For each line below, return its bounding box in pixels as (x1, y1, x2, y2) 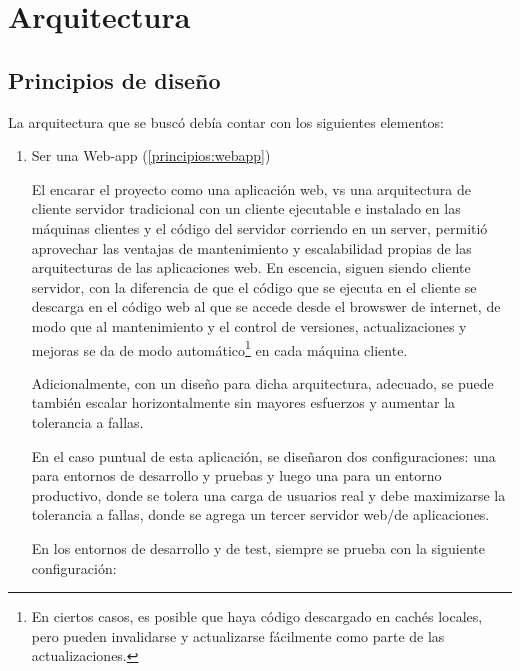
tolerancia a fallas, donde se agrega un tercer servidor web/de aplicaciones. (31, 504, 490, 525)
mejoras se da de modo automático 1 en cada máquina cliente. (31, 336, 408, 360)
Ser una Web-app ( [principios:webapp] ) (31, 145, 271, 166)
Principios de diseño (8, 64, 221, 95)
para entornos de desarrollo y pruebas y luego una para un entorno (31, 465, 442, 486)
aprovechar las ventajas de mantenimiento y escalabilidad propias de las (31, 237, 472, 258)
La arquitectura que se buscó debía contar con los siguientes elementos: (8, 111, 444, 132)
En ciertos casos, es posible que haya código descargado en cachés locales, (31, 606, 483, 627)
